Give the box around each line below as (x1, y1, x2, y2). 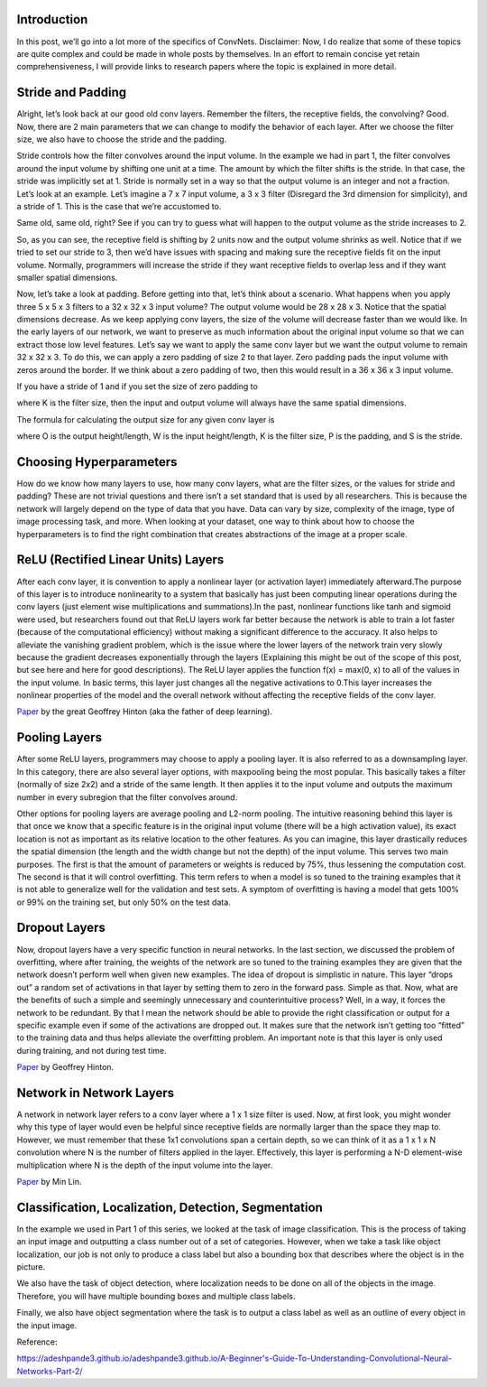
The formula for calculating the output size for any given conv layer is (16, 414, 275, 424)
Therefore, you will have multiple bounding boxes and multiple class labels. (16, 1290, 296, 1301)
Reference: (16, 1336, 58, 1347)
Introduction (16, 12, 88, 27)
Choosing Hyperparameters (16, 454, 178, 470)
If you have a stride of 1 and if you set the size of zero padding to (16, 381, 259, 392)
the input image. (16, 1319, 78, 1331)
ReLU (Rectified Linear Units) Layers (16, 552, 225, 568)
